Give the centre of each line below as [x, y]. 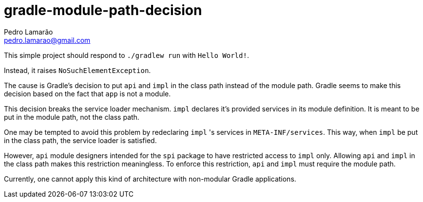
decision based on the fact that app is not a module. [87, 93]
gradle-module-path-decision [103, 10]
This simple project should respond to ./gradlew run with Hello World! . [126, 55]
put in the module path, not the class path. [72, 117]
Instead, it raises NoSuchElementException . [77, 70]
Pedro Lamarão [29, 32]
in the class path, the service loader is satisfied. [80, 140]
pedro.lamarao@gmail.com [47, 40]
